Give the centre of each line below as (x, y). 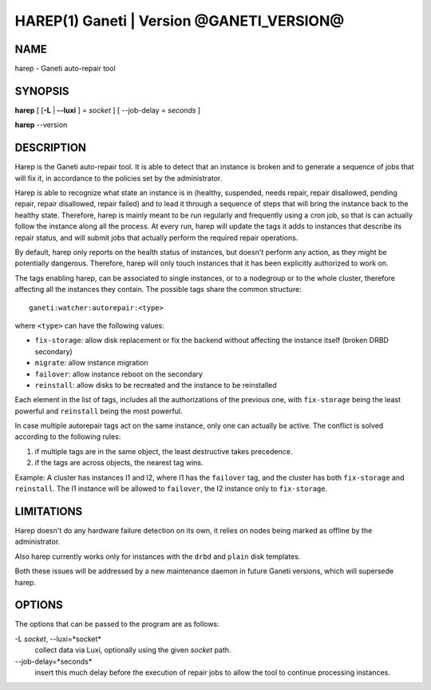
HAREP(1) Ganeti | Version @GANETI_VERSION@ (180, 21)
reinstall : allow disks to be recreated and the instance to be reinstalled (156, 385)
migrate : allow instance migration (92, 363)
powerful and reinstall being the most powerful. (99, 411)
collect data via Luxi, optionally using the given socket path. (133, 650)
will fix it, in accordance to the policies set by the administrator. (119, 178)
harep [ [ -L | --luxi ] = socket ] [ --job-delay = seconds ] (108, 110)
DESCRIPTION (51, 148)
